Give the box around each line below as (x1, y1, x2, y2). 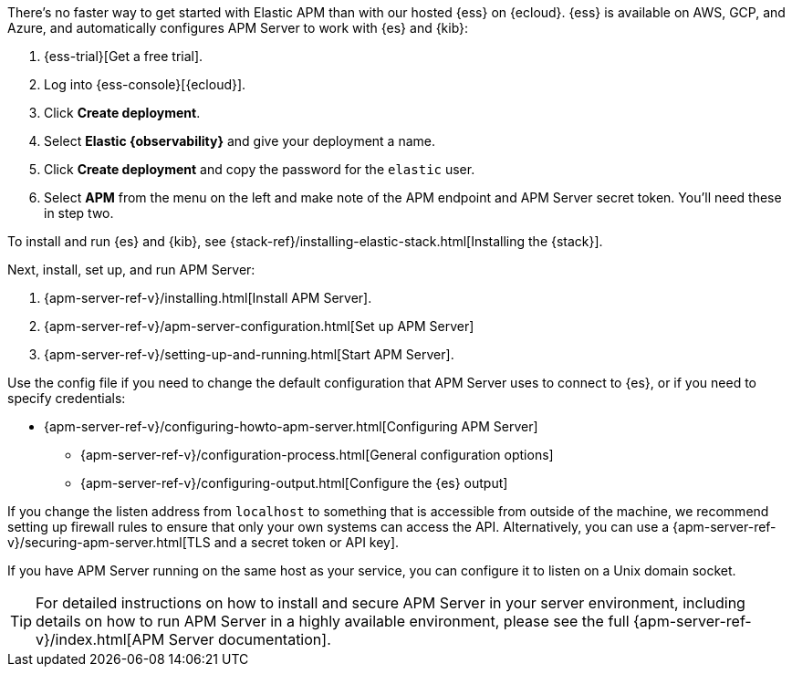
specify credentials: (7, 390, 126, 406)
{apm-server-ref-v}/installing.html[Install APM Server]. (44, 290, 372, 306)
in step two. (44, 205, 114, 221)
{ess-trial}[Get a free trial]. (44, 48, 203, 64)
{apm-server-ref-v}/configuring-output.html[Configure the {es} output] (80, 475, 508, 491)
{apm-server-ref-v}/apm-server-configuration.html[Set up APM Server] (44, 318, 474, 334)
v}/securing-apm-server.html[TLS (7, 534, 211, 550)
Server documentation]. (168, 630, 331, 648)
